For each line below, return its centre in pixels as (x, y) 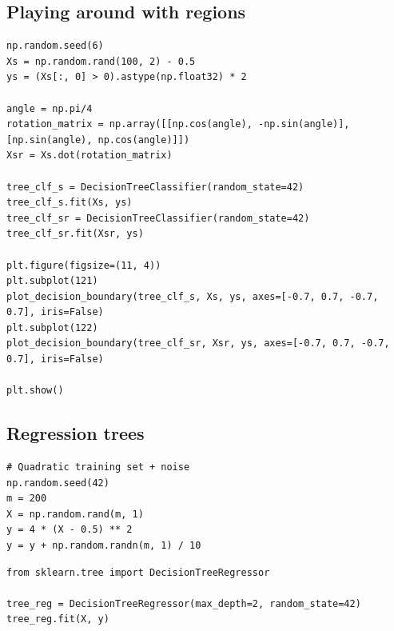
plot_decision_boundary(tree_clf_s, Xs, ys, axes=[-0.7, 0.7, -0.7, (193, 296)
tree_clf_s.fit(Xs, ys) (70, 203)
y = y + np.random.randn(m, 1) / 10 (104, 546)
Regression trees (76, 433)
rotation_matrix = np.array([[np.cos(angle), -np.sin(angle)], (178, 124)
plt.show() (35, 391)
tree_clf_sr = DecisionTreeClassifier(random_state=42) (158, 218)
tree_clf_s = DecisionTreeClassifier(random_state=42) (155, 187)
